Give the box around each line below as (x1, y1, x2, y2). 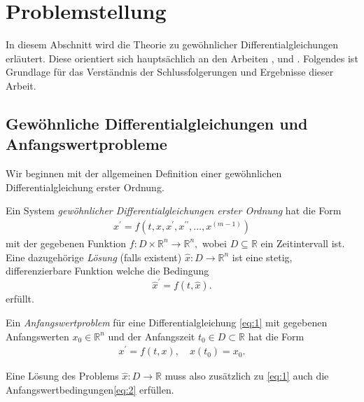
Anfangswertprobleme (6, 133, 167, 155)
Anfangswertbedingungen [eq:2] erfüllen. (6, 382, 174, 396)
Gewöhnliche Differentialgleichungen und (6, 112, 308, 134)
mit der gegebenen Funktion (6, 235, 127, 250)
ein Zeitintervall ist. (260, 235, 345, 250)
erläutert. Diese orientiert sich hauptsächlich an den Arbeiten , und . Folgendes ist (6, 50, 358, 65)
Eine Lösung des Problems (6, 368, 119, 383)
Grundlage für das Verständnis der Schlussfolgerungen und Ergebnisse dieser (6, 64, 334, 79)
